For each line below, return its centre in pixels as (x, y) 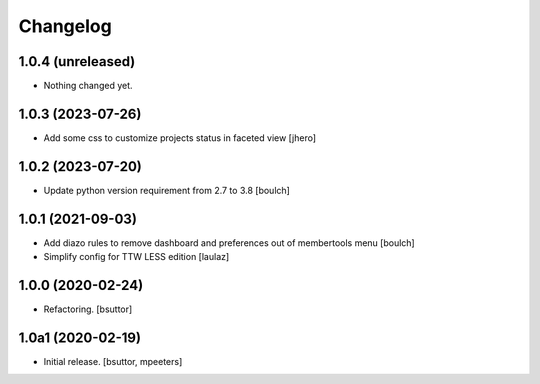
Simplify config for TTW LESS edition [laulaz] (136, 257)
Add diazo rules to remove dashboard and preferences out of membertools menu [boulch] (229, 242)
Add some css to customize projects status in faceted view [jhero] (180, 137)
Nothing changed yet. (88, 86)
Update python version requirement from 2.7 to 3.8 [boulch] (166, 190)
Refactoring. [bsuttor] (88, 309)
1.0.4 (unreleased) (77, 61)
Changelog (65, 26)
